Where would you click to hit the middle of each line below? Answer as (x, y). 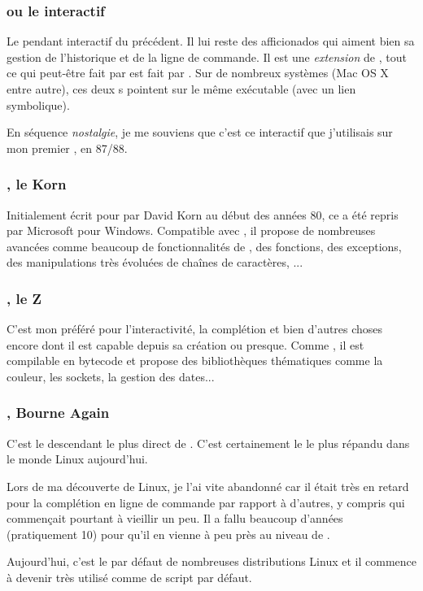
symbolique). (38, 104)
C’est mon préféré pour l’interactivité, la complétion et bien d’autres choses (195, 329)
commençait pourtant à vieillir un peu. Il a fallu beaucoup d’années (175, 518)
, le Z (24, 298)
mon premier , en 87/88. (67, 148)
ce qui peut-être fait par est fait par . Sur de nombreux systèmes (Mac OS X (198, 73)
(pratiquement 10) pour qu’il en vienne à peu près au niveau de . (168, 534)
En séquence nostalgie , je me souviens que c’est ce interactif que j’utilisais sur (200, 132)
